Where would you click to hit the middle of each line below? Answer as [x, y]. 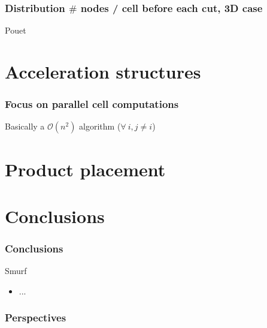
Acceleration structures [103, 71]
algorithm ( [100, 126]
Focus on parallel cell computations [92, 104]
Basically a [25, 126]
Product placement [85, 169]
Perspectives [36, 318]
